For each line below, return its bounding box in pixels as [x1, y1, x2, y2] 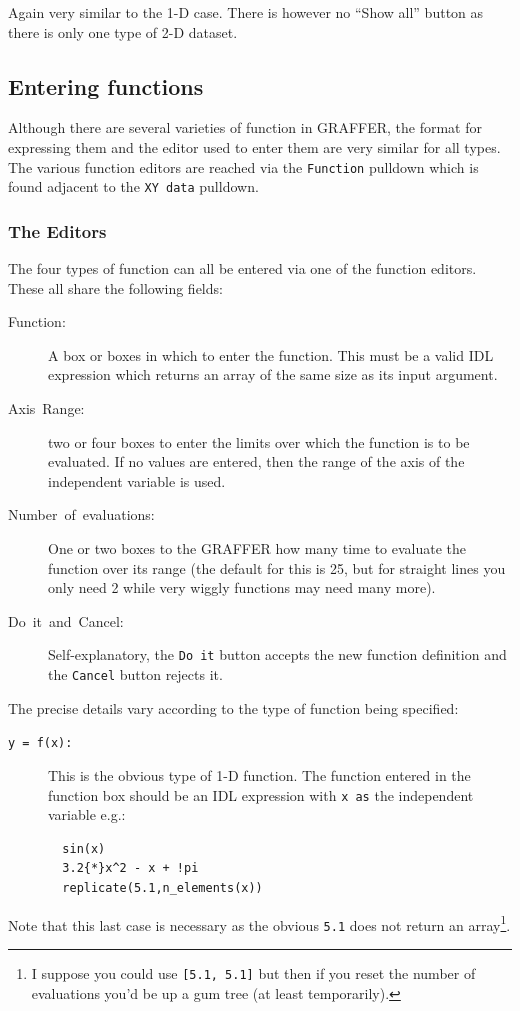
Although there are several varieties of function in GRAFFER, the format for [8, 117, 482, 138]
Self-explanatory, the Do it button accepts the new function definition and [48, 644, 507, 665]
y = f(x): [8, 736, 73, 751]
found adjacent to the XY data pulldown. [8, 176, 259, 197]
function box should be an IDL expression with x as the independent [48, 784, 474, 805]
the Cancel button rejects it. [48, 664, 223, 685]
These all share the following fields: [8, 277, 223, 298]
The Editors [8, 218, 107, 243]
